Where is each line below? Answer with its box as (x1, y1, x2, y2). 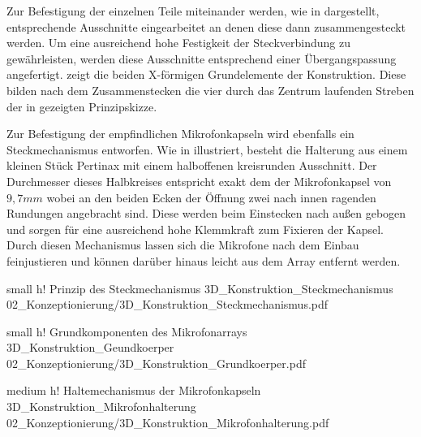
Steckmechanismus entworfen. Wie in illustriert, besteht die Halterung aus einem (6, 141, 408, 158)
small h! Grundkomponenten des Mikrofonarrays (6, 322, 247, 340)
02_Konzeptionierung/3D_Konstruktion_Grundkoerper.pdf (6, 354, 306, 371)
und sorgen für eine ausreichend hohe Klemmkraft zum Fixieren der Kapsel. (6, 220, 384, 237)
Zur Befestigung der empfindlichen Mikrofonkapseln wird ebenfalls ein (6, 125, 354, 142)
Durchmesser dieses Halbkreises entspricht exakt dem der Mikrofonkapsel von (6, 172, 392, 189)
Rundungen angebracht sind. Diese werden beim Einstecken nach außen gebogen (6, 205, 406, 222)
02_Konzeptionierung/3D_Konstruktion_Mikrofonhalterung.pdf (6, 413, 329, 431)
